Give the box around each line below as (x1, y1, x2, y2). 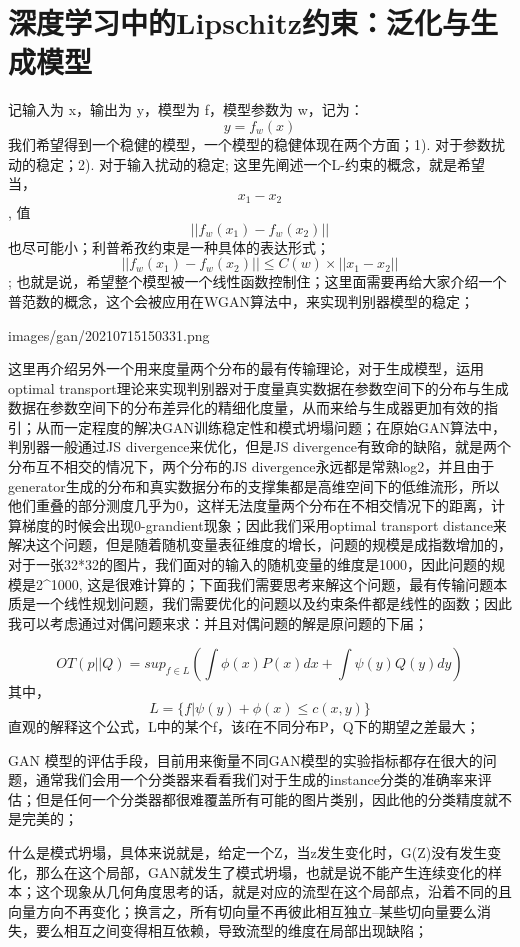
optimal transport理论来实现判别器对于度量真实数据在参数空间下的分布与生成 (8, 377, 509, 398)
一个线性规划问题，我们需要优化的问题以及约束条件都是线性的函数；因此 (35, 593, 512, 614)
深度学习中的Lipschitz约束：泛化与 (8, 2, 470, 43)
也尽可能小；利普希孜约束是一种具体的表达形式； (8, 236, 330, 257)
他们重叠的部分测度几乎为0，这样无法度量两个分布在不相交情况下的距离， (8, 495, 491, 516)
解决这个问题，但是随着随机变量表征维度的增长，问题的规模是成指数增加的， (8, 534, 512, 555)
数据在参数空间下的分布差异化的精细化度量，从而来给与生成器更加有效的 (8, 397, 484, 418)
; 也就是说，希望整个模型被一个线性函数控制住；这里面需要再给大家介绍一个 (8, 271, 507, 292)
